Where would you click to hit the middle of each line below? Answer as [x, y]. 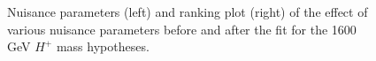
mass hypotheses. [103, 46]
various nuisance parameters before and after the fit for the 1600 [182, 29]
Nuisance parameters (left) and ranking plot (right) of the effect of [188, 11]
